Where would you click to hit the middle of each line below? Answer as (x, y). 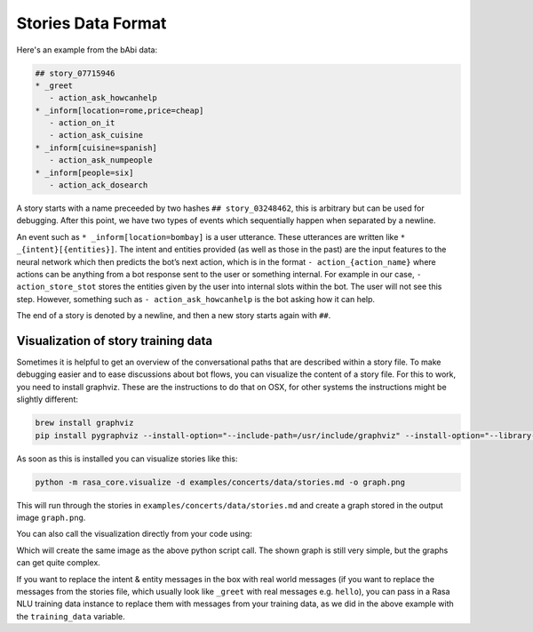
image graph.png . (51, 517)
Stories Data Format (91, 23)
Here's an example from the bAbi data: (87, 50)
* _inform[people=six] (84, 172)
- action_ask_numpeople (101, 160)
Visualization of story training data (115, 341)
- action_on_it (82, 123)
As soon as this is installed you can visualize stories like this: (127, 459)
